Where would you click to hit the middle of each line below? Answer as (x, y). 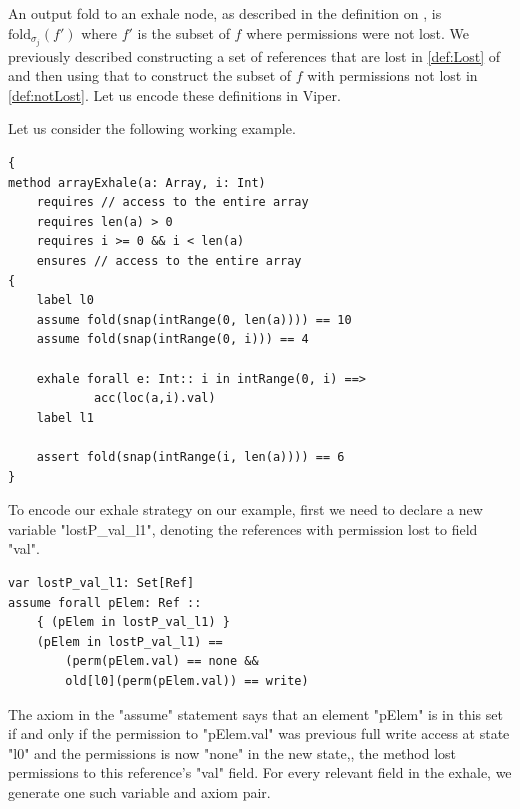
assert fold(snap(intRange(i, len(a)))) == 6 (190, 456)
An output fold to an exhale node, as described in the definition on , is (225, 13)
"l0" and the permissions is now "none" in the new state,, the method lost (232, 752)
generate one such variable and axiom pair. (139, 791)
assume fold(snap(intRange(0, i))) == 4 (172, 339)
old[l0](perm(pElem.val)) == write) (187, 680)
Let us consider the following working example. (152, 128)
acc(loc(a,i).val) (154, 398)
